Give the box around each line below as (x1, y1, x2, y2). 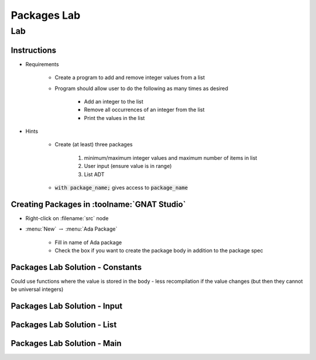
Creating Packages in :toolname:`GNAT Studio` (11, 199, 186, 209)
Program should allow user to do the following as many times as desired (54, 85, 228, 92)
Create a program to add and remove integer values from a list (54, 74, 205, 81)
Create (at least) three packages (54, 141, 133, 148)
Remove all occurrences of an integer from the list (84, 106, 205, 114)
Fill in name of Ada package (54, 239, 122, 246)
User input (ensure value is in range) (84, 163, 172, 170)
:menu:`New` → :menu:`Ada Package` (25, 225, 118, 232)
